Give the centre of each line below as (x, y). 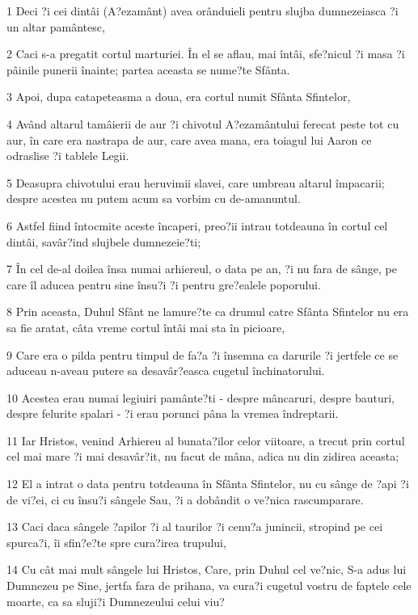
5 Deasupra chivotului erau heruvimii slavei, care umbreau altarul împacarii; (196, 182)
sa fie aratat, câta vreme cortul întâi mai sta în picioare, (146, 327)
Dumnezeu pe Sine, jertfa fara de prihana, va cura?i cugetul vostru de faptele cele (209, 586)
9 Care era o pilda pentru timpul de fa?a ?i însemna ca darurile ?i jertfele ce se (203, 354)
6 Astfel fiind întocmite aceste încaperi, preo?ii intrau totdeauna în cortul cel (197, 225)
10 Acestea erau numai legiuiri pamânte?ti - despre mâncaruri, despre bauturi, (201, 397)
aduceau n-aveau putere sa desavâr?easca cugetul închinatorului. (166, 371)
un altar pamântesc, (56, 26)
